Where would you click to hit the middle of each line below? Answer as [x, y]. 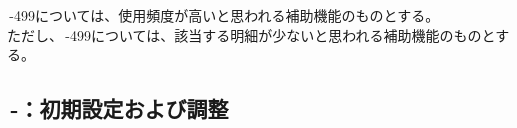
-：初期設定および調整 [119, 108]
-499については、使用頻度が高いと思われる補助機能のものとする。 [224, 15]
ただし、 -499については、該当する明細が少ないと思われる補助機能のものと [251, 34]
